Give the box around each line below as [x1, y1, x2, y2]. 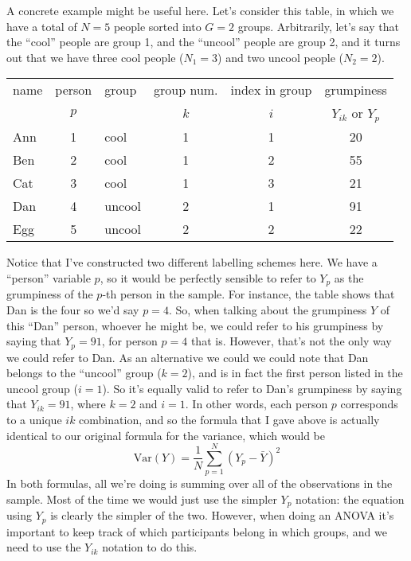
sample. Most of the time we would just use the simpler [6, 490, 277, 507]
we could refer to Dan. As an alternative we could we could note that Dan [6, 349, 369, 365]
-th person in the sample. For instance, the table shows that [102, 286, 395, 302]
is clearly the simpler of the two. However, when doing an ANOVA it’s [50, 507, 394, 524]
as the [334, 269, 364, 286]
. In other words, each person [185, 395, 328, 412]
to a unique [6, 411, 62, 427]
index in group [230, 80, 312, 99]
